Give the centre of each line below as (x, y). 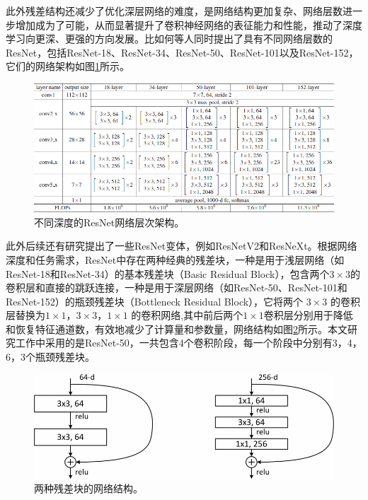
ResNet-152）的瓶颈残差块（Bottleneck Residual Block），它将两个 (155, 301)
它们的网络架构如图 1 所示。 (68, 66)
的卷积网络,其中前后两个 (187, 315)
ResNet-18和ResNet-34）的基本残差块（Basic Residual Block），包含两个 (168, 273)
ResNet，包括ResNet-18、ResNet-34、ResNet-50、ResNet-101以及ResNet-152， (182, 52)
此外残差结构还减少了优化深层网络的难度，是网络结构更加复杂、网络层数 (174, 11)
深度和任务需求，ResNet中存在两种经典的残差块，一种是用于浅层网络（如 (175, 259)
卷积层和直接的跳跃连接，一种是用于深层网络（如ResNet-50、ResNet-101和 (177, 287)
